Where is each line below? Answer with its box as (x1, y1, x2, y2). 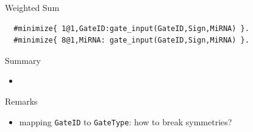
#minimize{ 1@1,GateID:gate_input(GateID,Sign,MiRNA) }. (13, 24, 249, 33)
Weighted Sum (5, 1, 60, 13)
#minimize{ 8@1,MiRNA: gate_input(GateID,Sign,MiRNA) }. (13, 36, 249, 45)
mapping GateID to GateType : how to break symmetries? (19, 115, 232, 128)
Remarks (5, 94, 38, 107)
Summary (5, 54, 41, 66)
